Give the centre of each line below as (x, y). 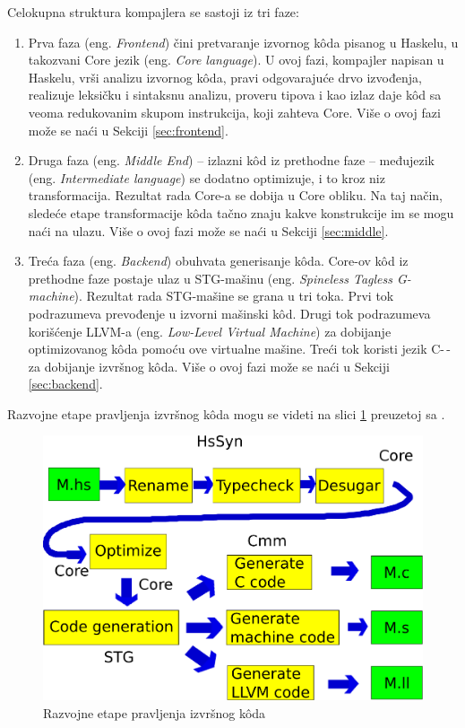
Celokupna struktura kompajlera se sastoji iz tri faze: (153, 12)
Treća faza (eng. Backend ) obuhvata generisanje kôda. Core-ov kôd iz (218, 261)
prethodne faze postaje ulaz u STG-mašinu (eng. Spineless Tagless (211, 278)
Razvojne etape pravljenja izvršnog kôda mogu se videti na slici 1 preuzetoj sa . (226, 413)
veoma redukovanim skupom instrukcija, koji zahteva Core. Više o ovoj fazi (234, 112)
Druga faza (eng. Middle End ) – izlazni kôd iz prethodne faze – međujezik (232, 160)
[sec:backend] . (65, 384)
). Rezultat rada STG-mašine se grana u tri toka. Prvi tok (234, 296)
